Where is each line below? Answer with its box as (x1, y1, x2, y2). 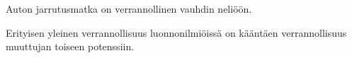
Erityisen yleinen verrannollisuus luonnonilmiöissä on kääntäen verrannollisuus (6, 25, 347, 40)
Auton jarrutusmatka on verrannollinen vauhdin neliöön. (6, 1, 252, 16)
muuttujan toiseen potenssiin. (6, 39, 135, 54)
